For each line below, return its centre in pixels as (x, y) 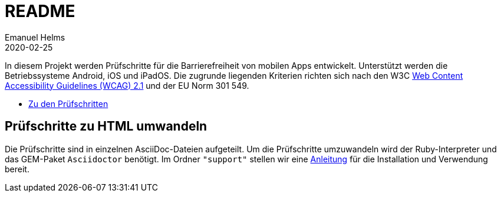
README (40, 11)
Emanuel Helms (35, 37)
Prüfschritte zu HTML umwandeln (106, 126)
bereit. (17, 169)
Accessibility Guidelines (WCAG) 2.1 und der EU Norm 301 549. (127, 85)
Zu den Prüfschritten (68, 103)
